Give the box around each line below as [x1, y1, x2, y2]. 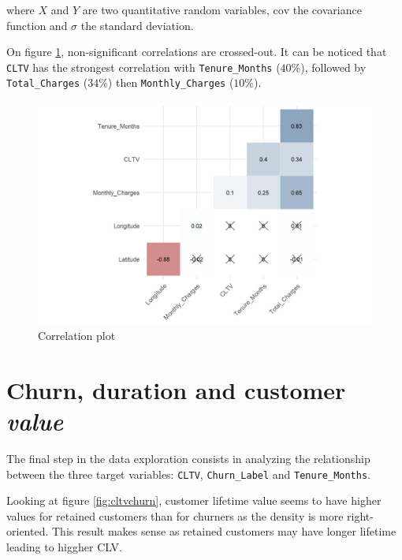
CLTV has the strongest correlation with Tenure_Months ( [6, 58, 281, 75]
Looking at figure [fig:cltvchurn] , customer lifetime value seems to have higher [6, 492, 382, 509]
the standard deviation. [80, 17, 194, 33]
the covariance [292, 2, 362, 17]
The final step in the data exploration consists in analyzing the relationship [6, 450, 370, 466]
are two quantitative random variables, [82, 2, 270, 17]
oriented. [6, 523, 49, 539]
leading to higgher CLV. [6, 539, 122, 555]
